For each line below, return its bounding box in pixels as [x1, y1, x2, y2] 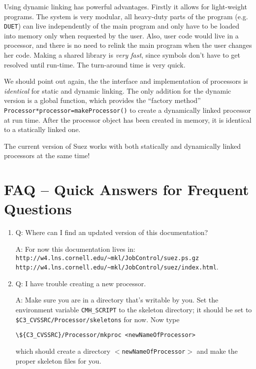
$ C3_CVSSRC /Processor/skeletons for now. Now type [15, 314, 180, 324]
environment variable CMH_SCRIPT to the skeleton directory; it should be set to [15, 304, 252, 315]
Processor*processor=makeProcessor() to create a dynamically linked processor [4, 105, 251, 115]
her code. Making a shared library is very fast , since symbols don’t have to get [4, 50, 240, 60]
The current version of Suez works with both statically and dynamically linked [4, 140, 241, 151]
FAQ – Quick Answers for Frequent [4, 179, 249, 200]
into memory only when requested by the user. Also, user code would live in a [4, 30, 239, 40]
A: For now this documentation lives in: [15, 243, 135, 254]
